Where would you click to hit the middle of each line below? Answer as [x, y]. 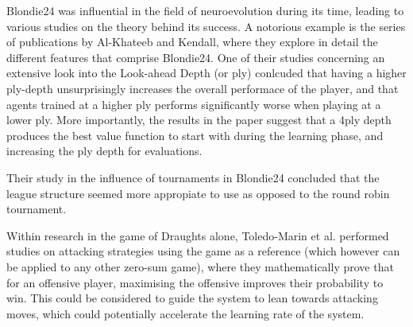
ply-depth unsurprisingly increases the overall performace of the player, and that [203, 88]
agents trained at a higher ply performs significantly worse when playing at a [194, 104]
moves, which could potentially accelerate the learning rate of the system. [185, 313]
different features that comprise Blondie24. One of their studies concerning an [196, 57]
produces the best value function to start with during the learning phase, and [195, 135]
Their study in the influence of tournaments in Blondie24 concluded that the [193, 177]
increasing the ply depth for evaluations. [104, 151]
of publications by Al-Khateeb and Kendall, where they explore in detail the [192, 42]
